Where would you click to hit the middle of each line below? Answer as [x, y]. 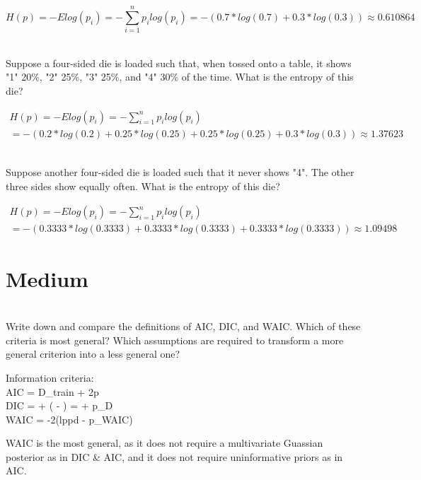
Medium [47, 278]
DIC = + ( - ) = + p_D [59, 405]
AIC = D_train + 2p [52, 391]
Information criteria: [50, 377]
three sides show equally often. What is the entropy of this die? [143, 186]
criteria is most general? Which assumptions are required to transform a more [175, 340]
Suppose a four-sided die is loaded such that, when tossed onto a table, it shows [179, 63]
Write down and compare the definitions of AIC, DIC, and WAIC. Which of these [183, 326]
